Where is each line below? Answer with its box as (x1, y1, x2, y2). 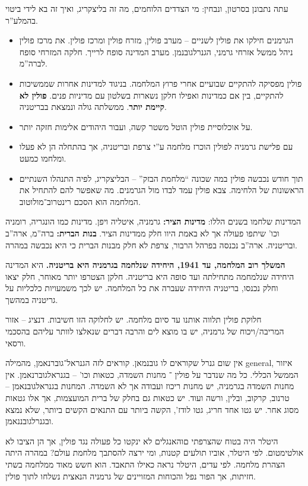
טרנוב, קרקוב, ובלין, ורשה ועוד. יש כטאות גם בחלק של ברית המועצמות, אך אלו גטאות (5, 392, 290, 404)
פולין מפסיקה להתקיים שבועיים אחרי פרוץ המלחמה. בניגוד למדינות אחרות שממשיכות (19, 77, 302, 89)
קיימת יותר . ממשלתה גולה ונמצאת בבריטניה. (19, 100, 167, 113)
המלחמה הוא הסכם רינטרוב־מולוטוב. (19, 195, 141, 207)
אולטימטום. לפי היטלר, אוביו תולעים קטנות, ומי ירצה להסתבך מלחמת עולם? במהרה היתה (5, 446, 304, 459)
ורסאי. (5, 336, 26, 349)
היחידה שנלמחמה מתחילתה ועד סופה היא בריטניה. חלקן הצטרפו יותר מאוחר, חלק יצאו (5, 270, 294, 282)
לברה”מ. (19, 57, 47, 70)
